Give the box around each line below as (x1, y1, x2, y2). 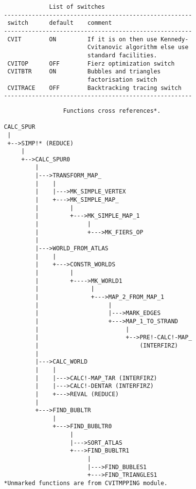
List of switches (49, 3, 105, 10)
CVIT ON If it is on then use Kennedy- (7, 35, 189, 43)
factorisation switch (87, 76, 157, 83)
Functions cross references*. (63, 107, 161, 114)
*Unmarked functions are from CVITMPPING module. (4, 480, 168, 487)
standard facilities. (87, 52, 157, 59)
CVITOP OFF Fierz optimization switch (7, 60, 175, 67)
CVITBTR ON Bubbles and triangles (7, 68, 161, 75)
